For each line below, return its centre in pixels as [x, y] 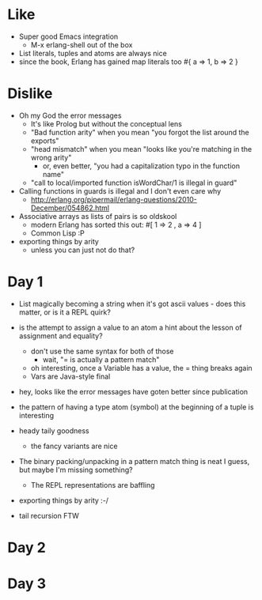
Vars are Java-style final [70, 376]
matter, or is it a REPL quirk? [65, 312]
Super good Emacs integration [68, 36]
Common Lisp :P [57, 233]
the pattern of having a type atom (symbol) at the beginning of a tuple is [136, 407]
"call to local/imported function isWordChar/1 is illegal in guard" [134, 183]
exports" [45, 141]
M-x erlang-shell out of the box [82, 44]
